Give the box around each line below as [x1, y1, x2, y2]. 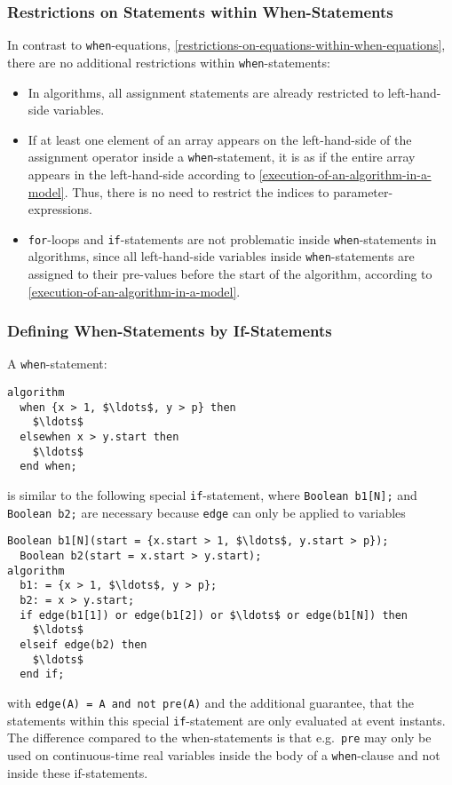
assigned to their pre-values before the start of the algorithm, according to [28, 265, 432, 283]
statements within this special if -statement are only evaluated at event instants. [7, 710, 446, 729]
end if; [20, 668, 65, 681]
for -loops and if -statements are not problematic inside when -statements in [28, 229, 437, 248]
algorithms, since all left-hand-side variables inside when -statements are [28, 247, 415, 266]
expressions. [28, 200, 93, 218]
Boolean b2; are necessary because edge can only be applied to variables [7, 503, 406, 521]
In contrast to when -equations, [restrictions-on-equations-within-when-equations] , [7, 36, 446, 54]
